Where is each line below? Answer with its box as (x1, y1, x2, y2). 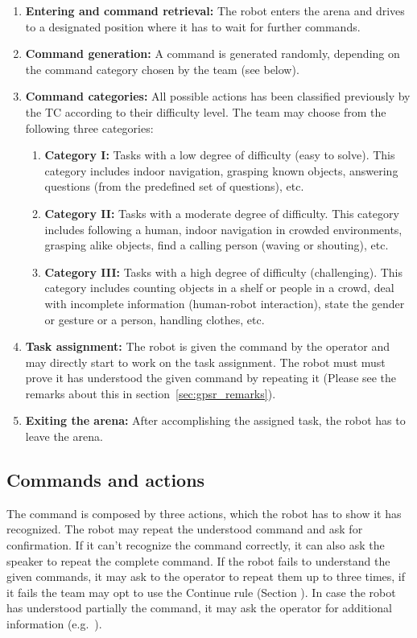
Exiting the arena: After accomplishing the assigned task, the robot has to (25, 412, 406, 429)
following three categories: (25, 119, 154, 136)
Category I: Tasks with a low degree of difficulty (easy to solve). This (44, 146, 395, 163)
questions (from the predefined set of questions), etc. (44, 178, 304, 195)
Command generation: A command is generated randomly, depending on (25, 45, 400, 62)
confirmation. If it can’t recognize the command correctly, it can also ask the (6, 537, 385, 554)
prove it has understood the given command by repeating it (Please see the (25, 369, 397, 386)
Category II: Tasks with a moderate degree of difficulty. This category (44, 204, 399, 221)
